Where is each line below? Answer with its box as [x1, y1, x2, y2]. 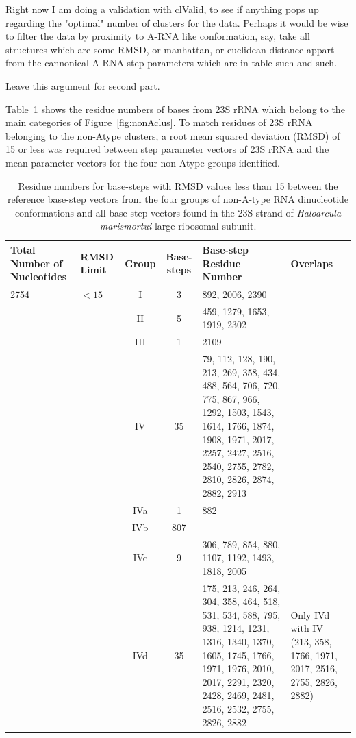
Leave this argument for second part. [5, 78, 160, 93]
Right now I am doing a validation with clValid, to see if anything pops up [5, 2, 319, 16]
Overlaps [290, 256, 333, 270]
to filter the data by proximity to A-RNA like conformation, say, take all [5, 29, 310, 43]
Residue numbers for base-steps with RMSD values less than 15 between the [18, 178, 338, 193]
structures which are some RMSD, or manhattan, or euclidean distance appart [5, 42, 335, 56]
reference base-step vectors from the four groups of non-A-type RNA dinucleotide [7, 192, 349, 206]
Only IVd [290, 607, 330, 622]
